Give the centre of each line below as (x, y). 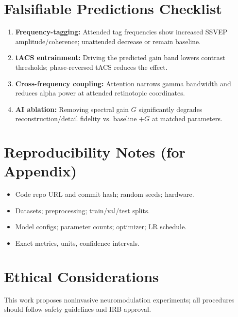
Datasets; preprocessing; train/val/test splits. (83, 210)
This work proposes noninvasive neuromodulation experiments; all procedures (119, 299)
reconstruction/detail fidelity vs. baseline (76, 119)
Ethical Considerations (81, 276)
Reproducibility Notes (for (95, 152)
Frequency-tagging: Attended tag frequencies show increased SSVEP (121, 32)
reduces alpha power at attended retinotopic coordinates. (100, 93)
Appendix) (40, 171)
